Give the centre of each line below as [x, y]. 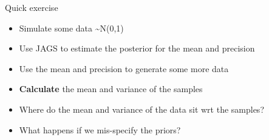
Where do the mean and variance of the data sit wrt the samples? [141, 109]
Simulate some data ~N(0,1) [71, 28]
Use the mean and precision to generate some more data [124, 68]
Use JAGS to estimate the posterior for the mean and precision [137, 48]
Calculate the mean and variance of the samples [111, 89]
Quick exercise [32, 7]
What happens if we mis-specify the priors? [100, 129]
